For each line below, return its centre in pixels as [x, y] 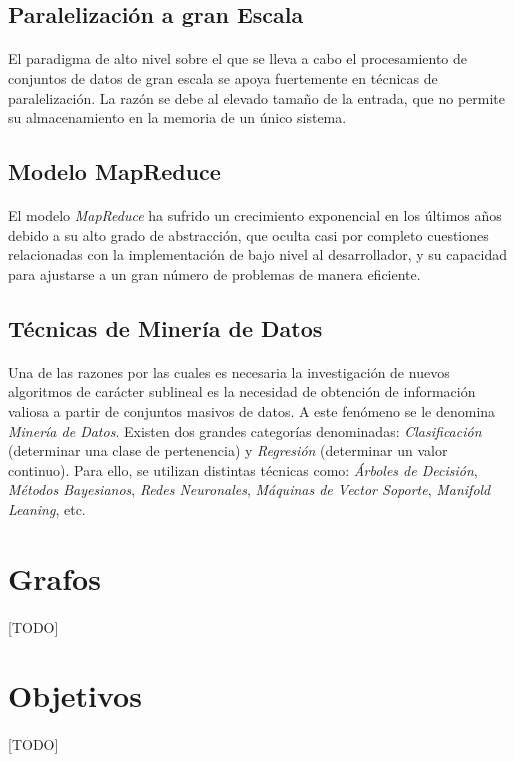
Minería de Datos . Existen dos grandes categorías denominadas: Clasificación [245, 430]
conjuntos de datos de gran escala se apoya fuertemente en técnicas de [223, 77]
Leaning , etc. [47, 509]
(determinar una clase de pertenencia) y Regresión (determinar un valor [228, 450]
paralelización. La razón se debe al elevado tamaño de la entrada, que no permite [257, 97]
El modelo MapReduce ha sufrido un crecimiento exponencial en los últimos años [255, 215]
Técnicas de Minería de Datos [165, 327]
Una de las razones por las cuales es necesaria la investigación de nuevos [229, 371]
